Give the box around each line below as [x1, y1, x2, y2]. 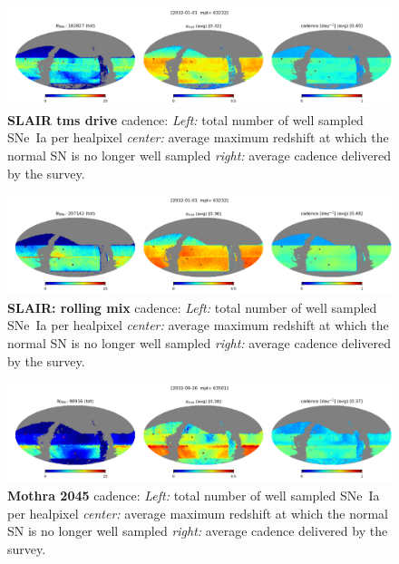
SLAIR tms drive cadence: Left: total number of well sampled [7, 110, 364, 129]
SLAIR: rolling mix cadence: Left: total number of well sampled [7, 297, 377, 316]
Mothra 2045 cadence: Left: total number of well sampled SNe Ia [7, 485, 380, 504]
